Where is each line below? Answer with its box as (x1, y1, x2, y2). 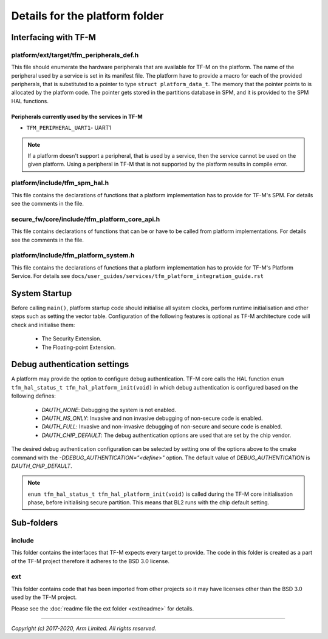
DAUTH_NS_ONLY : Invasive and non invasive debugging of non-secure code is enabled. (41, 414, 263, 422)
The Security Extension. (41, 335, 101, 342)
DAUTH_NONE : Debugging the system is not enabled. (41, 406, 176, 413)
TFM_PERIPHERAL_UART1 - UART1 (26, 124, 112, 132)
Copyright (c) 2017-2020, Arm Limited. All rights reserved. (11, 624, 157, 632)
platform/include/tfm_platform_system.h (11, 251, 135, 260)
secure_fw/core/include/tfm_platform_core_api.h (11, 215, 160, 223)
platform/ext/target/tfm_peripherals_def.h (11, 50, 139, 59)
